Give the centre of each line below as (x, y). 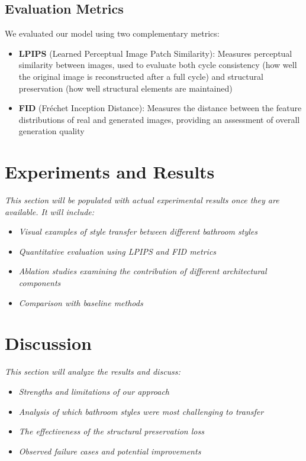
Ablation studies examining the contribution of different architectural (143, 271)
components (40, 283)
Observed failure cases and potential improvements (110, 451)
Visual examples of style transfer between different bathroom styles (138, 231)
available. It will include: (50, 211)
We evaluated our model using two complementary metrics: (112, 33)
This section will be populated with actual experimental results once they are (142, 200)
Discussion (48, 343)
